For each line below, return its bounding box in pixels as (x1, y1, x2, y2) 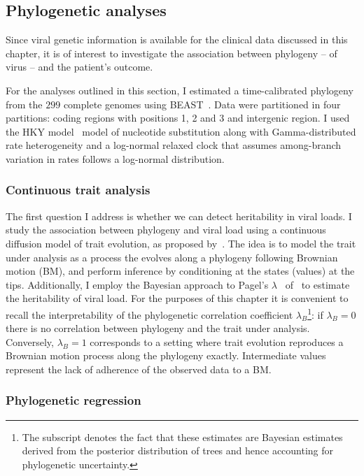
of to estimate (285, 277, 350, 291)
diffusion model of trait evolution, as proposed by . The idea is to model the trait (6, 236, 356, 250)
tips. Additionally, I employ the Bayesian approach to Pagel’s (6, 277, 269, 291)
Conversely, (6, 334, 54, 349)
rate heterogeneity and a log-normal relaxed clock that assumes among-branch (6, 138, 342, 152)
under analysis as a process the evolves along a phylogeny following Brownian (6, 250, 338, 264)
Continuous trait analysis (6, 181, 150, 199)
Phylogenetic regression (6, 391, 141, 409)
